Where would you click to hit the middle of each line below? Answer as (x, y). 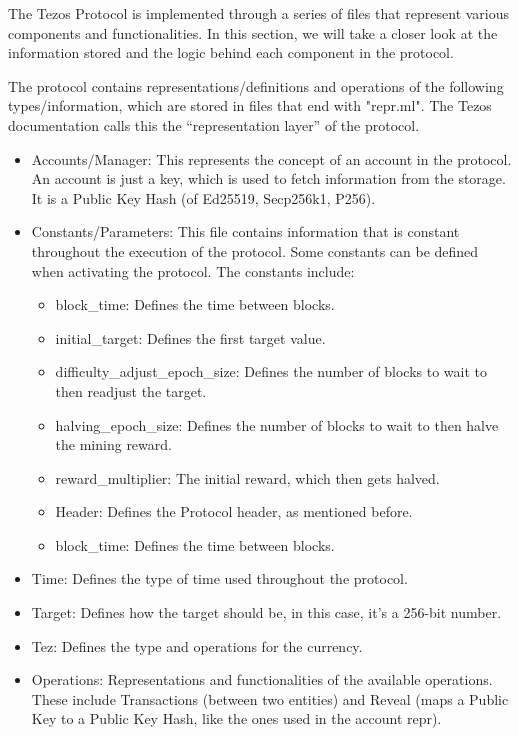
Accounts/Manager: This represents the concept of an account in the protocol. (271, 158)
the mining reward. (113, 444)
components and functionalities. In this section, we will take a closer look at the (253, 32)
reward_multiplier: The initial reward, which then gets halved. (247, 477)
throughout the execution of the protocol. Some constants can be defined (255, 250)
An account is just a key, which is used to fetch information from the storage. (268, 178)
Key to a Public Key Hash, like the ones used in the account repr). (236, 718)
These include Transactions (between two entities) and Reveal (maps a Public (270, 698)
